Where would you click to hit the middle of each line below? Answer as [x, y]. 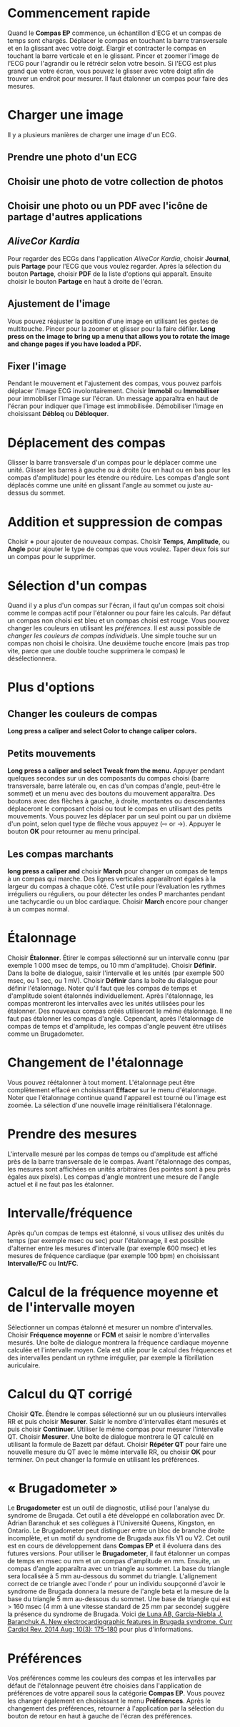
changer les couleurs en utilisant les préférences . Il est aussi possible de [114, 628]
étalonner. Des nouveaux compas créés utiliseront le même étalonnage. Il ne [120, 1011]
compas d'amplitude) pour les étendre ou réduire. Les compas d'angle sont [119, 477]
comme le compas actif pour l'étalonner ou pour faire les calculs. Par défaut [119, 613]
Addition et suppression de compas [115, 521]
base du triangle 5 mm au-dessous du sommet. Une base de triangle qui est [119, 1599]
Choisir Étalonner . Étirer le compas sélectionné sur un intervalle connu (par [119, 957]
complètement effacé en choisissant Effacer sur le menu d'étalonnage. [112, 1090]
